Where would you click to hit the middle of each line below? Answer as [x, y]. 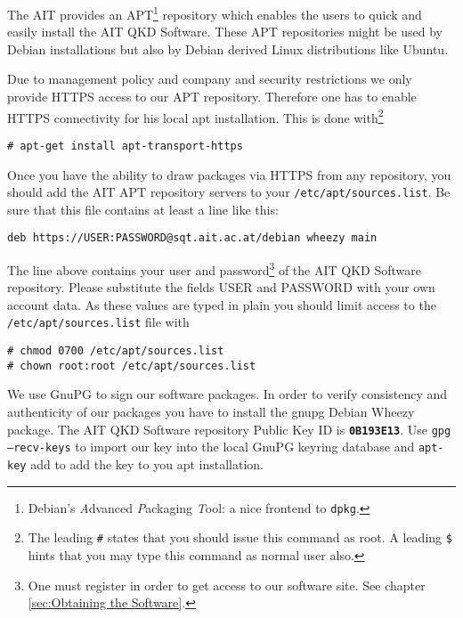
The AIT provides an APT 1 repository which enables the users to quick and [215, 13]
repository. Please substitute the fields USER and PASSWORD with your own [221, 287]
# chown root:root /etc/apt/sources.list [132, 366]
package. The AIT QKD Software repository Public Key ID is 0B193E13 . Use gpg [229, 429]
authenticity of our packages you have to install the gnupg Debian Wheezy [211, 412]
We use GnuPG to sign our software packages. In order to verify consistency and [227, 394]
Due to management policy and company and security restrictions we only [210, 79]
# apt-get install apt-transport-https [125, 146]
